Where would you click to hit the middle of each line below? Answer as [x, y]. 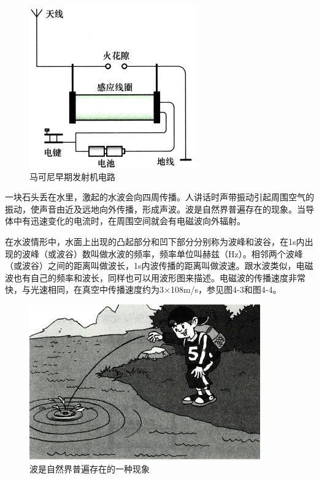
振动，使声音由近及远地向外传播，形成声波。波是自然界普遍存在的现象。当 [155, 209]
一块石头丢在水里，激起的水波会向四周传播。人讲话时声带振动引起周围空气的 [159, 197]
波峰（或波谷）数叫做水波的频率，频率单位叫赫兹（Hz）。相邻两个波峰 [162, 253]
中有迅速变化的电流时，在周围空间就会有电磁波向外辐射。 [129, 221]
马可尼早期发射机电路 [72, 176]
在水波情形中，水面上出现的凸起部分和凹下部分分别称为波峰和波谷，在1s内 [155, 241]
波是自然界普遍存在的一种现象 [90, 468]
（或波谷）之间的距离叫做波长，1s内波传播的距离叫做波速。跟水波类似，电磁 [159, 266]
